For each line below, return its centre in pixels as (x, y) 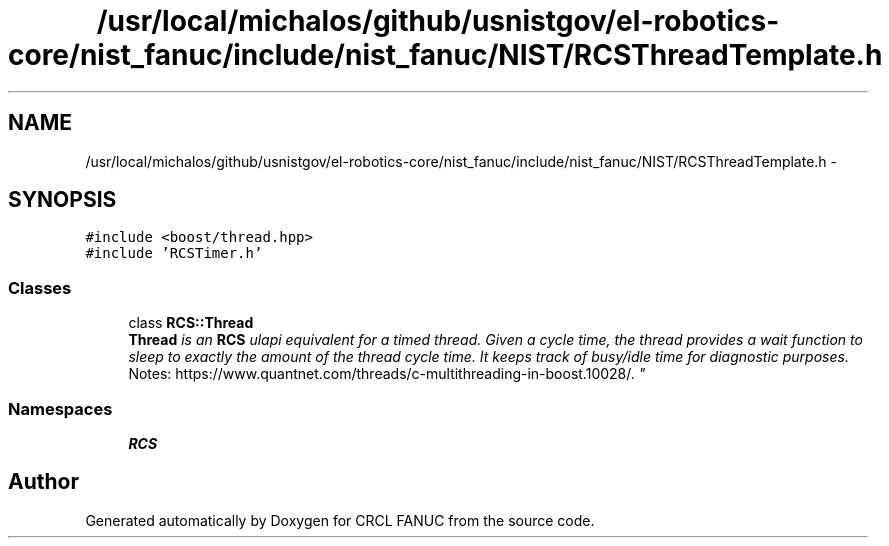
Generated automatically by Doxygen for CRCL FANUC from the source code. (340, 520)
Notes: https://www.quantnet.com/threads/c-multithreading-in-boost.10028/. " (387, 374)
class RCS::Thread (191, 323)
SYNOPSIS (62, 200)
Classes (40, 287)
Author (43, 482)
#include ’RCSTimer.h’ (174, 253)
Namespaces (60, 408)
